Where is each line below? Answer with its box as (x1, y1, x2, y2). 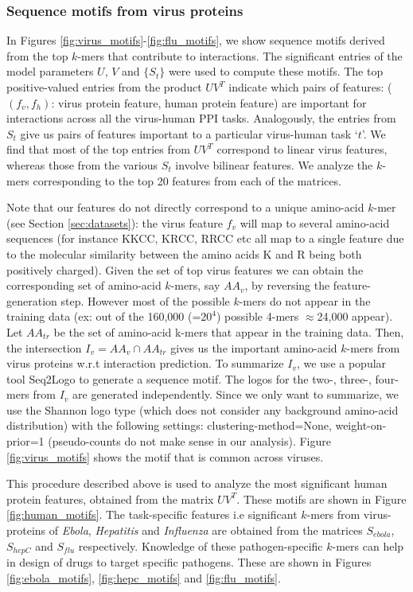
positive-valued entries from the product (6, 79, 202, 95)
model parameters (6, 63, 94, 80)
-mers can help (332, 537, 404, 554)
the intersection (6, 339, 82, 356)
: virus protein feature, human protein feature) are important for (51, 94, 367, 111)
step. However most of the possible (60, 292, 230, 309)
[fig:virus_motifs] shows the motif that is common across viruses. (6, 448, 324, 465)
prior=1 (6, 433, 45, 450)
